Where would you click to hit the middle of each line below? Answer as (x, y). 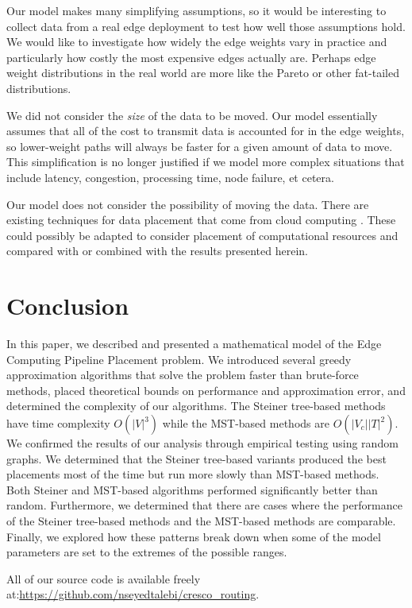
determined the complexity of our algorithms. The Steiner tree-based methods (196, 406)
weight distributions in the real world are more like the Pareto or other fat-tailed (203, 73)
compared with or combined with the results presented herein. (157, 251)
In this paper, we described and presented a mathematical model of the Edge (194, 344)
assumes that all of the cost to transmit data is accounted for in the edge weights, (206, 131)
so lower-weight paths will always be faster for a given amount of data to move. (200, 146)
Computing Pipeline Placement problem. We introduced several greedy (179, 359)
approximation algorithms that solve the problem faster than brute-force (183, 375)
